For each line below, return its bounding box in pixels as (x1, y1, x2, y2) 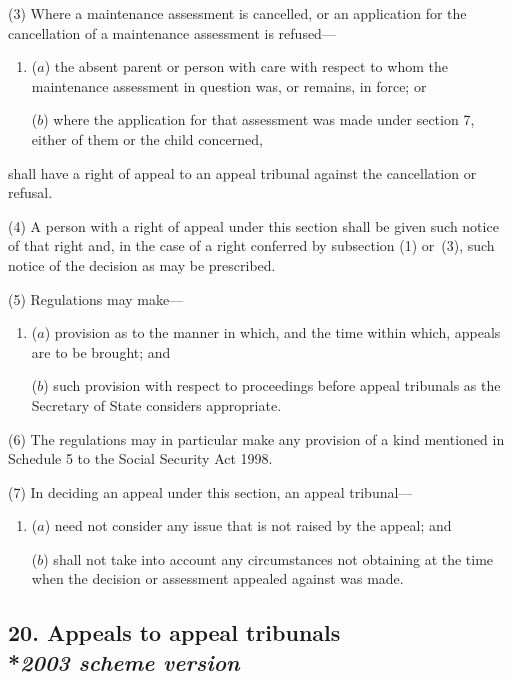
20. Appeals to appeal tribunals (8, 617, 341, 648)
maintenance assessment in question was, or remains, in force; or (31, 75, 427, 96)
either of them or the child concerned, (31, 128, 263, 149)
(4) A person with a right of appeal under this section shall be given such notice (8, 215, 499, 236)
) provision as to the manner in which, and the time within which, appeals (44, 322, 501, 343)
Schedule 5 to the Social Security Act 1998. (8, 448, 273, 469)
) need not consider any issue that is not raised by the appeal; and (44, 515, 452, 536)
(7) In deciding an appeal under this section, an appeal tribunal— (8, 481, 413, 502)
